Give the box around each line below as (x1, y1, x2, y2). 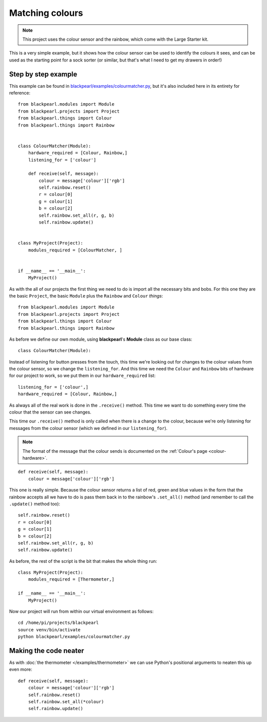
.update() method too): (9, 501, 60, 507)
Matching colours (9, 7, 84, 18)
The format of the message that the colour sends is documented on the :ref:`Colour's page (22, 448, 208, 454)
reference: (9, 90, 31, 96)
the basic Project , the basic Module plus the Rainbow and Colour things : (9, 293, 163, 299)
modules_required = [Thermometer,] (28, 577, 115, 582)
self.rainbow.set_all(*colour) (28, 699, 104, 705)
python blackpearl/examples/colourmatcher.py (18, 634, 131, 640)
